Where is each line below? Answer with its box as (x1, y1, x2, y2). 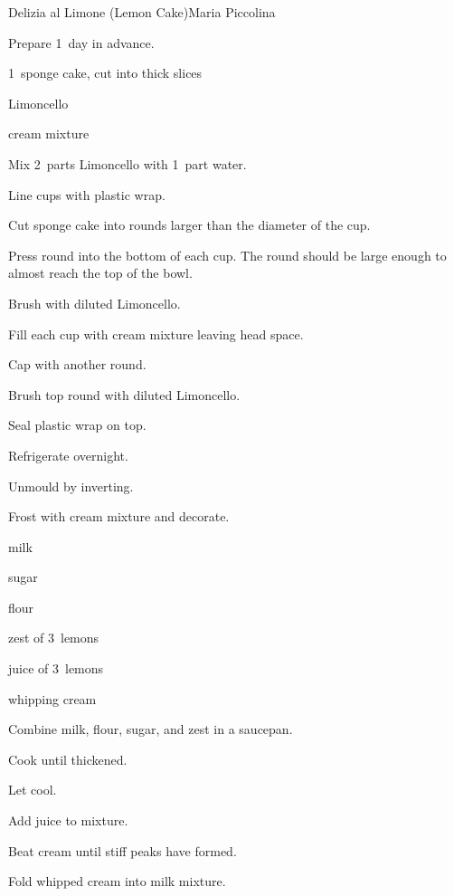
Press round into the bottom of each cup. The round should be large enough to (8, 245, 447, 264)
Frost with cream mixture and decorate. (8, 507, 230, 526)
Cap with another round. (8, 355, 147, 374)
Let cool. (8, 780, 57, 799)
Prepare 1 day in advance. (8, 33, 155, 52)
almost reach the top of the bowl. (8, 263, 193, 282)
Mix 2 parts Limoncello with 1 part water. (8, 154, 247, 173)
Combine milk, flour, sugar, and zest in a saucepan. (8, 720, 293, 739)
